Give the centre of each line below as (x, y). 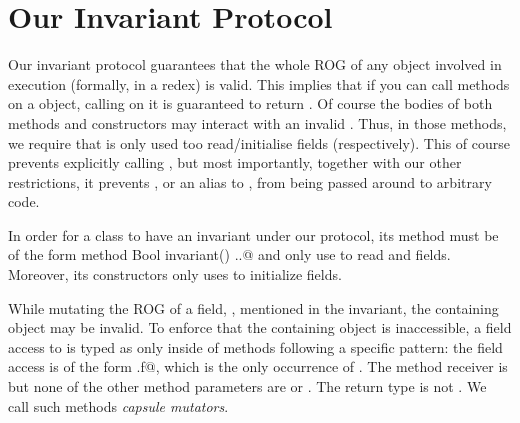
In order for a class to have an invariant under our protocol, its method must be (253, 234)
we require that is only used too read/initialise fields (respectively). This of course (259, 142)
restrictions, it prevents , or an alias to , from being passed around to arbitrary (250, 181)
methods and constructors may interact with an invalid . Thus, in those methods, (257, 122)
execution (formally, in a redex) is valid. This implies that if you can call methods (259, 83)
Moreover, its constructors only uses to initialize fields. (175, 274)
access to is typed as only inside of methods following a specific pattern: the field (255, 346)
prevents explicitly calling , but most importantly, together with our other (235, 162)
